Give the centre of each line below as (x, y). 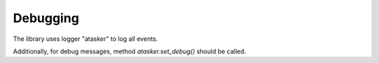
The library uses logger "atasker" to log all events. (85, 39)
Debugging (46, 18)
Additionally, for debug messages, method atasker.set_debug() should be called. (129, 51)
